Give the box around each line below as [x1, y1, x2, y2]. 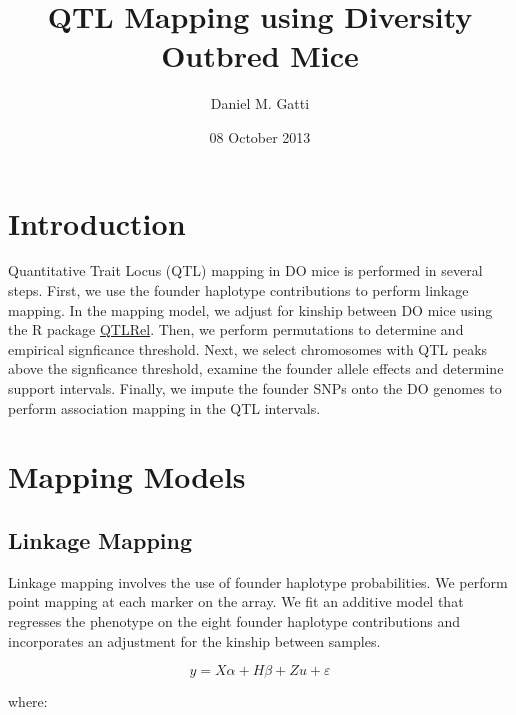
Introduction [8, 202, 186, 243]
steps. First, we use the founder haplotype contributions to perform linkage [8, 280, 469, 301]
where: [8, 691, 48, 712]
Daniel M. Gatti [210, 93, 310, 114]
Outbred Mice [161, 35, 359, 76]
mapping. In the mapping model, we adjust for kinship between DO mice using [8, 299, 493, 320]
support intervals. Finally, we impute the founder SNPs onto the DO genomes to [8, 378, 502, 398]
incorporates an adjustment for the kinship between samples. [8, 630, 381, 651]
